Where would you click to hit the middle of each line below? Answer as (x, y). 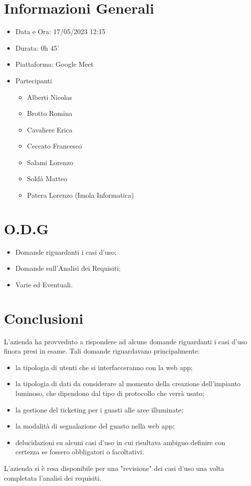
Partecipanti (34, 80)
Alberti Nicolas (49, 97)
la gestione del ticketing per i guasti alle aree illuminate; (99, 409)
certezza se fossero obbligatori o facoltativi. (80, 452)
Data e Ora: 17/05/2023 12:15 (60, 31)
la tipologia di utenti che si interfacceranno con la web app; (104, 367)
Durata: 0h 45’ (37, 47)
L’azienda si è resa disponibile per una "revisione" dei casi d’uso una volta (114, 468)
